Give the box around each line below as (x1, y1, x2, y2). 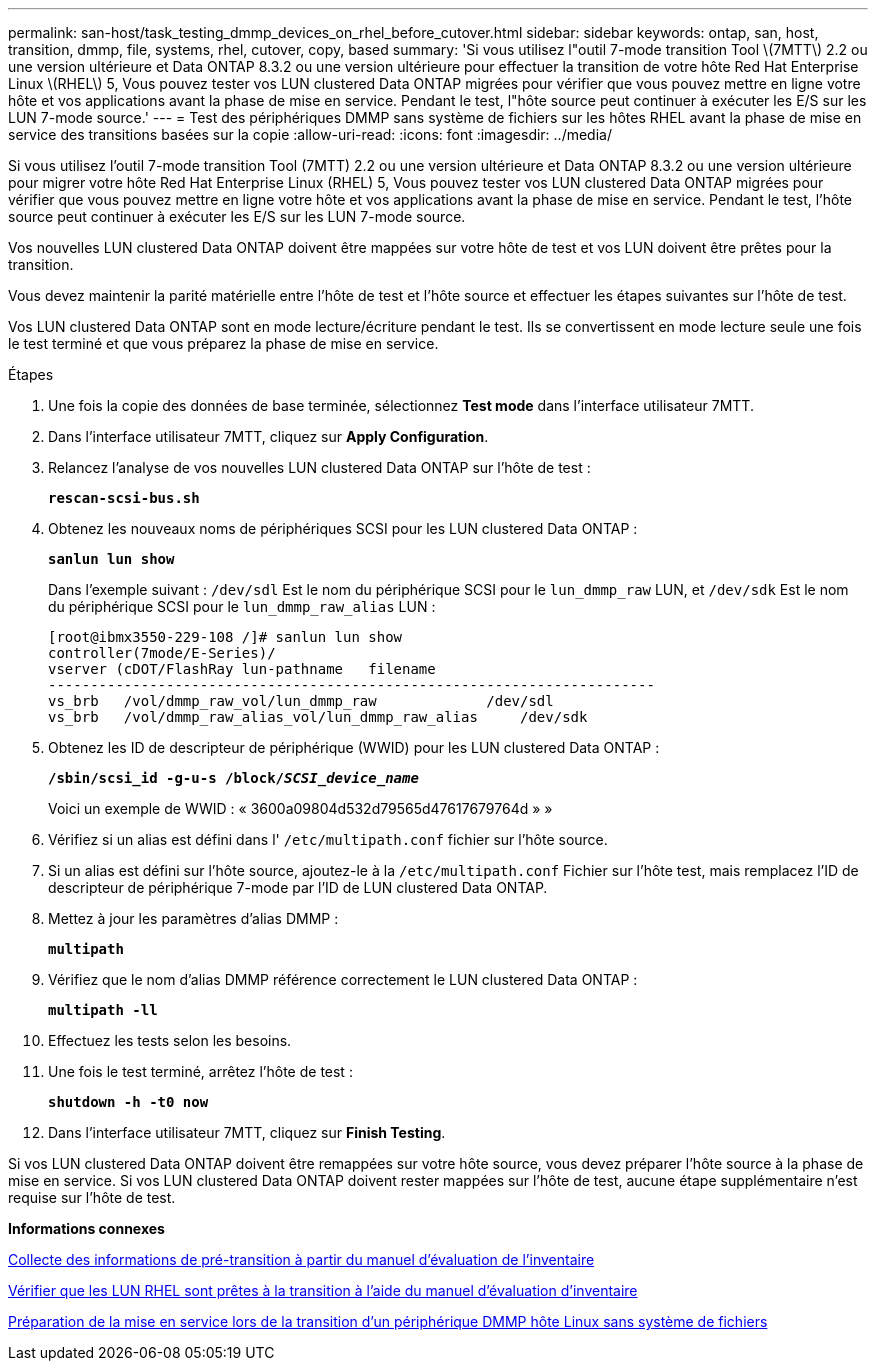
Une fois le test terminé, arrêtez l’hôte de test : (48, 1063, 353, 1080)
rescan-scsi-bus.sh (48, 490, 200, 506)
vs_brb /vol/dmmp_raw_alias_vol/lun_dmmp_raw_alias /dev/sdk (48, 709, 588, 725)
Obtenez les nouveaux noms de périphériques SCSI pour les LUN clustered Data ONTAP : (48, 520, 638, 537)
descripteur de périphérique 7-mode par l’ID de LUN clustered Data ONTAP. (48, 879, 548, 896)
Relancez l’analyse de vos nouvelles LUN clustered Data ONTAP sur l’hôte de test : (48, 459, 591, 476)
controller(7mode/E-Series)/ (48, 645, 276, 661)
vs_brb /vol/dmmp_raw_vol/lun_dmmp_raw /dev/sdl (48, 693, 554, 709)
